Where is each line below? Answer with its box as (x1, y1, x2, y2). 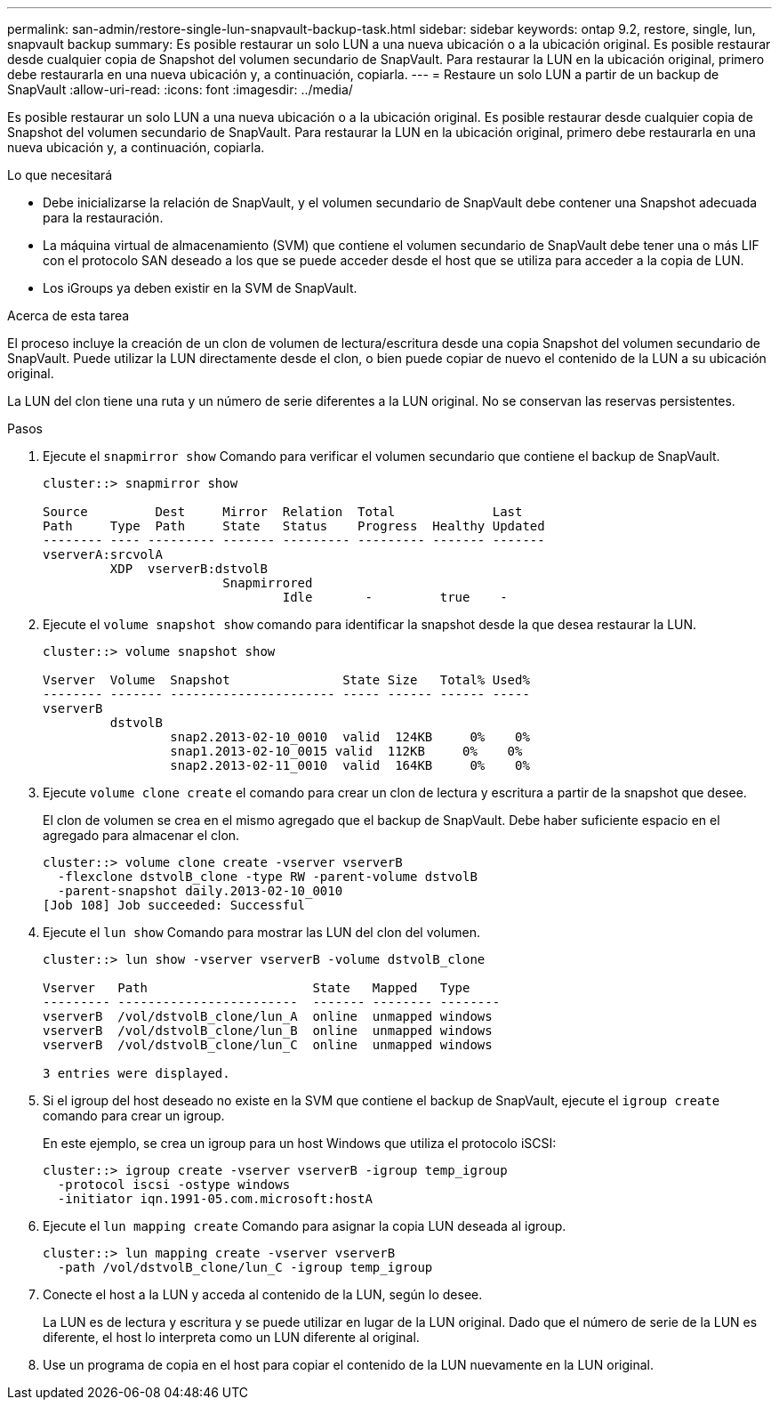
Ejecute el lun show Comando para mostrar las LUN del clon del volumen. (43, 925, 481, 940)
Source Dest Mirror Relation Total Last (43, 505, 523, 519)
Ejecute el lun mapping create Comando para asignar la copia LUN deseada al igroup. (43, 1218, 566, 1233)
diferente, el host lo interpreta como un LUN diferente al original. (43, 1330, 420, 1345)
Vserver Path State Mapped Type (43, 981, 470, 995)
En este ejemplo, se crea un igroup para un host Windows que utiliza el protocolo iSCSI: (43, 1136, 557, 1151)
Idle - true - (282, 590, 508, 604)
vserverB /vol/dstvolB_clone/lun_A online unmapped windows (43, 1009, 493, 1023)
